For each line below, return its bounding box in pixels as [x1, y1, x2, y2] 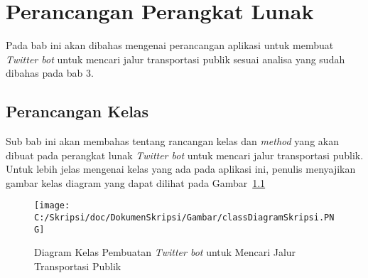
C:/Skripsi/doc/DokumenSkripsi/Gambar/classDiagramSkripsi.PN [34, 213, 335, 223]
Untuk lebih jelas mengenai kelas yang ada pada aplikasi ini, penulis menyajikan [6, 161, 356, 176]
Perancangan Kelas [6, 100, 149, 122]
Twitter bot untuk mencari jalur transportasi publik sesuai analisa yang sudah [6, 51, 345, 66]
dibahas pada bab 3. [6, 65, 94, 80]
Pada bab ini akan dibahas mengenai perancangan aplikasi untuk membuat [6, 38, 334, 53]
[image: [34, 201, 70, 211]
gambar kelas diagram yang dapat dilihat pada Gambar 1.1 [6, 175, 266, 190]
